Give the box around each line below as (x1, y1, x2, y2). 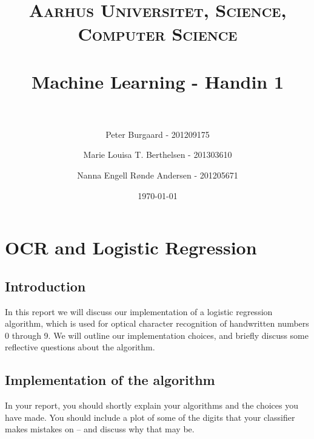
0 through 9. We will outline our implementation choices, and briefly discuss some (5, 328, 309, 341)
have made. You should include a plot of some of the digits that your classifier (5, 410, 295, 423)
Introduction (5, 276, 86, 295)
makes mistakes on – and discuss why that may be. (5, 423, 195, 435)
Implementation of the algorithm (5, 370, 215, 389)
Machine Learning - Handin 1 (31, 69, 284, 94)
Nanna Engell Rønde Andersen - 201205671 (77, 169, 238, 182)
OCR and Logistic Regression (5, 235, 257, 260)
